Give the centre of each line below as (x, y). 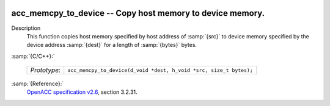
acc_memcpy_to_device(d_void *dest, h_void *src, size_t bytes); (160, 70)
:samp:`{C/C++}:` (33, 56)
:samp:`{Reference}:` (38, 84)
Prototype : (46, 70)
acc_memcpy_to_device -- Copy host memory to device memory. (138, 13)
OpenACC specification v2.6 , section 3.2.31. (82, 92)
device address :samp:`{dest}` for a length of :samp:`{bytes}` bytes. (112, 45)
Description (26, 28)
